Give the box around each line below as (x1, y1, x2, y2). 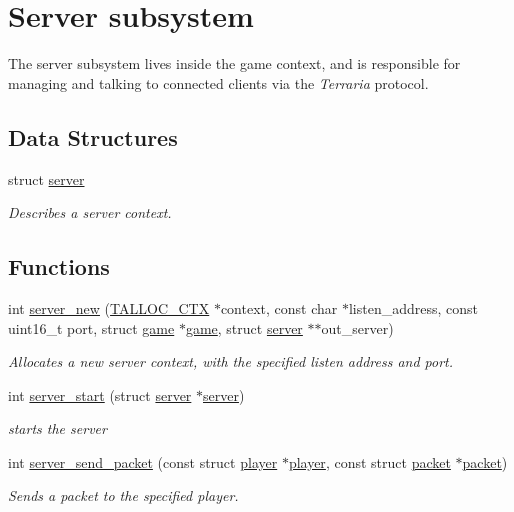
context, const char (220, 297, 338, 318)
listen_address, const (348, 297, 479, 318)
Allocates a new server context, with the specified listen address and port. (8, 351, 454, 372)
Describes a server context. (8, 202, 172, 223)
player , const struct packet (288, 451, 451, 472)
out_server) (321, 317, 394, 338)
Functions (8, 251, 110, 282)
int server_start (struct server (8, 384, 192, 405)
